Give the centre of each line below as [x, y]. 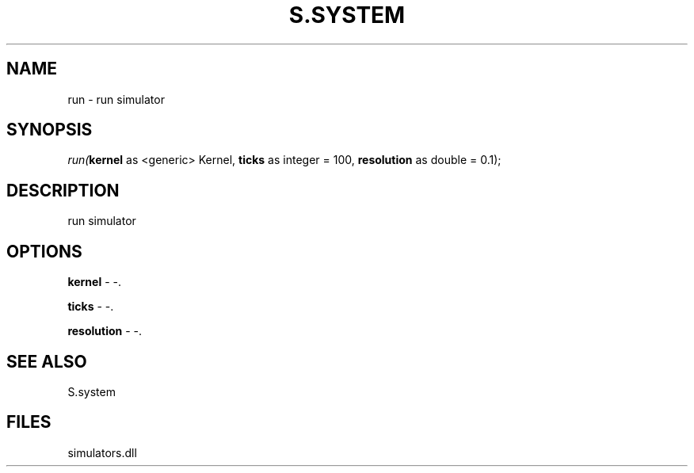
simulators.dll [102, 452]
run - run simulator [116, 99]
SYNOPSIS [50, 130]
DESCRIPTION [63, 190]
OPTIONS [44, 251]
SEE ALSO [47, 361]
